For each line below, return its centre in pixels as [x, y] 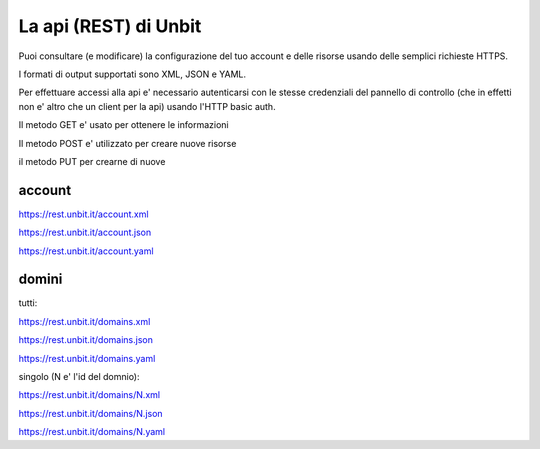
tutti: [28, 303]
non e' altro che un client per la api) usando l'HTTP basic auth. [147, 106]
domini [40, 279]
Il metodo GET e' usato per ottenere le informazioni [123, 125]
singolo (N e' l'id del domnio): [79, 377]
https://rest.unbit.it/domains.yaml [87, 358]
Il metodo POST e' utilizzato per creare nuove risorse [127, 143]
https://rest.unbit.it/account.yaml [86, 251]
